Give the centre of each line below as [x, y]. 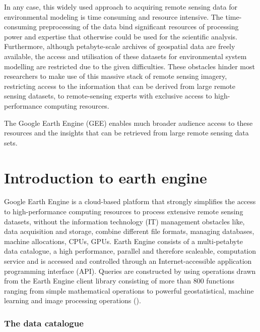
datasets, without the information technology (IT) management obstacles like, [124, 221]
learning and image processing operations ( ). [73, 300]
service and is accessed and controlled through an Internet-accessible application [128, 261]
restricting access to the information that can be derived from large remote [120, 86]
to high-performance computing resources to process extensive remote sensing [124, 211]
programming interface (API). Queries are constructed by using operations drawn [130, 271]
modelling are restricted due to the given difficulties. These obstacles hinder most [129, 66]
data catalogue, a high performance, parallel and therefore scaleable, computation [130, 251]
